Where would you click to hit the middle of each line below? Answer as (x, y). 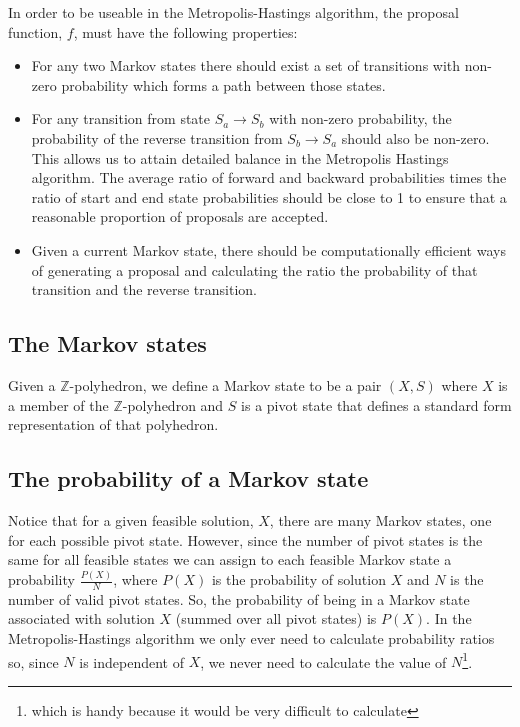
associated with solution (81, 618)
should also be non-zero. (415, 137)
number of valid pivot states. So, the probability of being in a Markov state (239, 598)
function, (35, 31)
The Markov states (107, 343)
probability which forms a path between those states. (223, 84)
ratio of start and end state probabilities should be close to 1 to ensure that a (269, 196)
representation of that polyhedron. (113, 424)
